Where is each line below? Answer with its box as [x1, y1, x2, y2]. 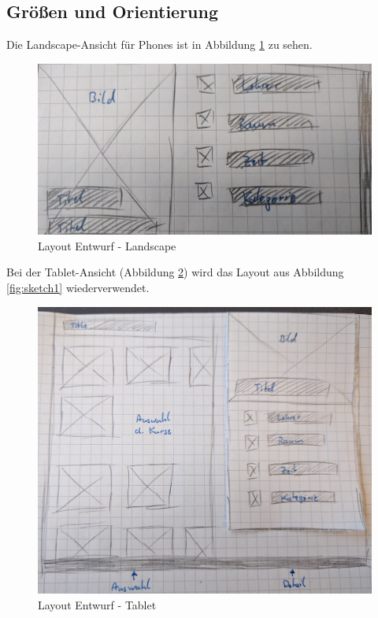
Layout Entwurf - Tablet [38, 596, 157, 612]
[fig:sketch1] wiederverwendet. [6, 279, 150, 295]
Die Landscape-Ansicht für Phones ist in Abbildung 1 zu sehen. [6, 36, 313, 53]
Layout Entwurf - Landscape [38, 237, 176, 253]
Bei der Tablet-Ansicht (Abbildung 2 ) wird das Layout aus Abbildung [6, 264, 344, 280]
